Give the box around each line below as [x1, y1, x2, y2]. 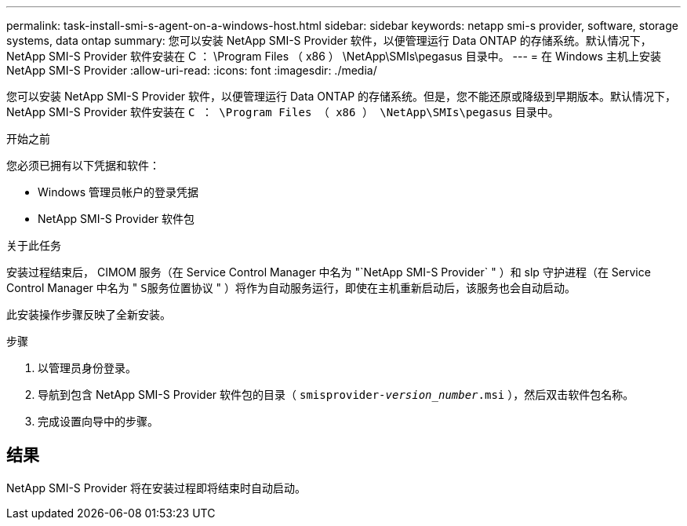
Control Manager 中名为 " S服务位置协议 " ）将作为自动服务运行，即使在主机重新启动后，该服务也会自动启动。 [6, 281, 576, 294]
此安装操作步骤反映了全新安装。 [6, 308, 171, 321]
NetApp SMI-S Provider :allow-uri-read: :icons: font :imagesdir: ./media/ [6, 64, 377, 77]
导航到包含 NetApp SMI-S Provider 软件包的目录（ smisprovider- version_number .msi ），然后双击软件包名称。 [38, 388, 634, 401]
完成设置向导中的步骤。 [38, 415, 158, 428]
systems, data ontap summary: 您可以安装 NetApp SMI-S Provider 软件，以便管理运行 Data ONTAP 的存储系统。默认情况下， [6, 34, 652, 47]
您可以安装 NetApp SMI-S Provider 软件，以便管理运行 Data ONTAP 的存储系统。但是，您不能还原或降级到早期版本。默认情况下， [6, 89, 677, 103]
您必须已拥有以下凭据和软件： [6, 159, 160, 172]
